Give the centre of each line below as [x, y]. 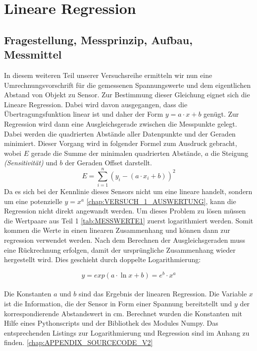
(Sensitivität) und [31, 163]
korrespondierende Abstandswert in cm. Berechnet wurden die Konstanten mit [123, 313]
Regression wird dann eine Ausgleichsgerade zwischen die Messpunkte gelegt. [121, 123]
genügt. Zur [221, 114]
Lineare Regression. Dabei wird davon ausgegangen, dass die [96, 104]
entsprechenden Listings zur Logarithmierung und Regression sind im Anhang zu [127, 332]
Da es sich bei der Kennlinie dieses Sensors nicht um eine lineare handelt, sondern [128, 191]
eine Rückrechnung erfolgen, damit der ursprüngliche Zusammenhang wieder [120, 249]
